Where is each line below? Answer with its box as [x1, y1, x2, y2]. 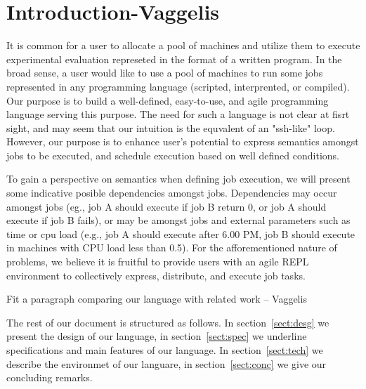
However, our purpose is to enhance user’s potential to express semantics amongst [6, 134, 359, 149]
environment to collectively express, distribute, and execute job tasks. [6, 268, 306, 282]
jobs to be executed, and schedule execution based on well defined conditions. [6, 147, 339, 162]
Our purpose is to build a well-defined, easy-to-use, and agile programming [6, 93, 329, 107]
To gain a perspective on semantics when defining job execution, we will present [6, 171, 351, 186]
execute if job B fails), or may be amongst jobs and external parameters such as [6, 213, 351, 228]
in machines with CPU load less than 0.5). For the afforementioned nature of [6, 240, 337, 255]
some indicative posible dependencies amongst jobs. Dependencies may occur [6, 185, 337, 200]
